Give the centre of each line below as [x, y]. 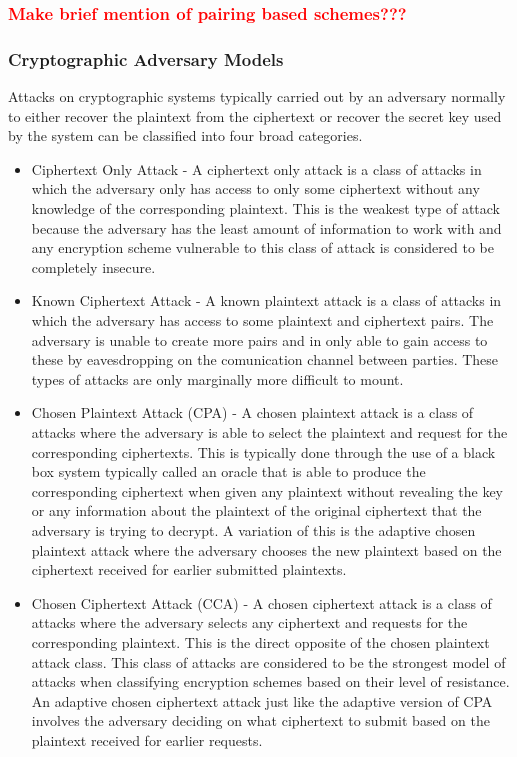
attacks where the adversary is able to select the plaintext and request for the [269, 431]
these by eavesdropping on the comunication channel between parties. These [265, 359]
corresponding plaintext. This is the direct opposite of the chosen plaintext [260, 641]
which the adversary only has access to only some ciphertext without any [255, 188]
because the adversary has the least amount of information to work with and [266, 227]
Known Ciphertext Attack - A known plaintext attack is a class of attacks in [266, 300]
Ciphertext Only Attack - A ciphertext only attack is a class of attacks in [256, 168]
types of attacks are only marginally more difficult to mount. [217, 378]
